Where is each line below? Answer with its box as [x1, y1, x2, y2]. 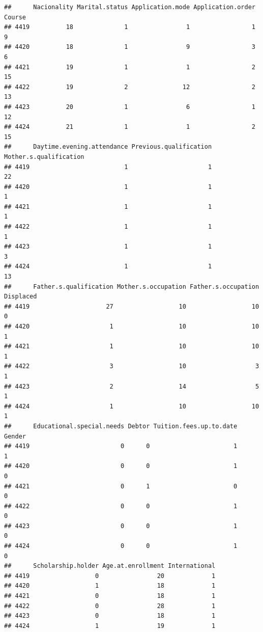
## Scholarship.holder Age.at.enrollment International [4, 562, 216, 570]
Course [4, 13, 26, 21]
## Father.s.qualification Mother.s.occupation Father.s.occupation [4, 283, 259, 290]
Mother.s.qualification [4, 153, 84, 160]
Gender [4, 432, 26, 440]
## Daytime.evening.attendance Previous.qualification [4, 143, 212, 151]
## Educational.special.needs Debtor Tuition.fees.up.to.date [4, 422, 238, 430]
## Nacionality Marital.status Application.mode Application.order [4, 4, 255, 11]
